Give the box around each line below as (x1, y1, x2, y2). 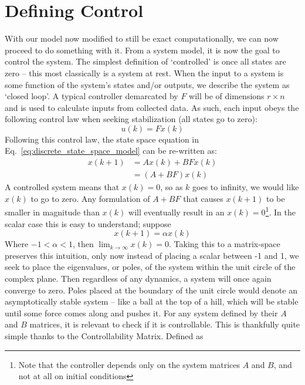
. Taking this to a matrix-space (169, 238, 280, 250)
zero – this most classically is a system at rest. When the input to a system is (5, 66, 284, 79)
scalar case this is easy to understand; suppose (5, 217, 171, 229)
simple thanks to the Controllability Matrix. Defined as (5, 329, 204, 342)
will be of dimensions (189, 90, 265, 102)
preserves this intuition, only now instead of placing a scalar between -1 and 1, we (5, 249, 299, 261)
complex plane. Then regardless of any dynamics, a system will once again (5, 272, 272, 284)
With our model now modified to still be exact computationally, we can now (5, 32, 279, 45)
